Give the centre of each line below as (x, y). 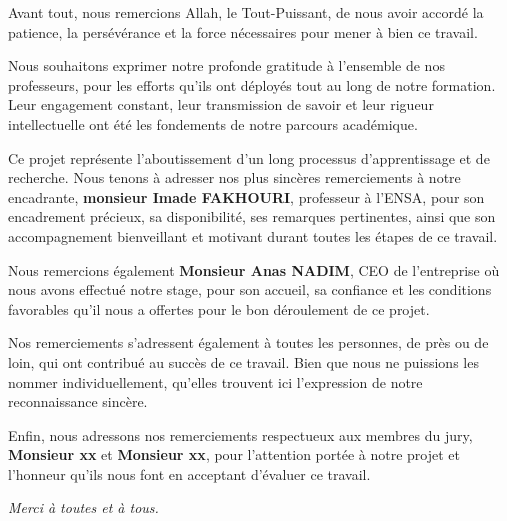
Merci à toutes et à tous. (83, 507)
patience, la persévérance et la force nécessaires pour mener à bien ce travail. (243, 31)
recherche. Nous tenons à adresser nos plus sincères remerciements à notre (234, 177)
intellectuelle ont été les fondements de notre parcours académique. (213, 123)
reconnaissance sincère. (78, 401)
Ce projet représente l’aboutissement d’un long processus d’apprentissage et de (249, 157)
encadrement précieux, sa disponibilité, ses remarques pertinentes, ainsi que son (252, 216)
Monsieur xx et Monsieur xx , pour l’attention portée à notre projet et (234, 454)
